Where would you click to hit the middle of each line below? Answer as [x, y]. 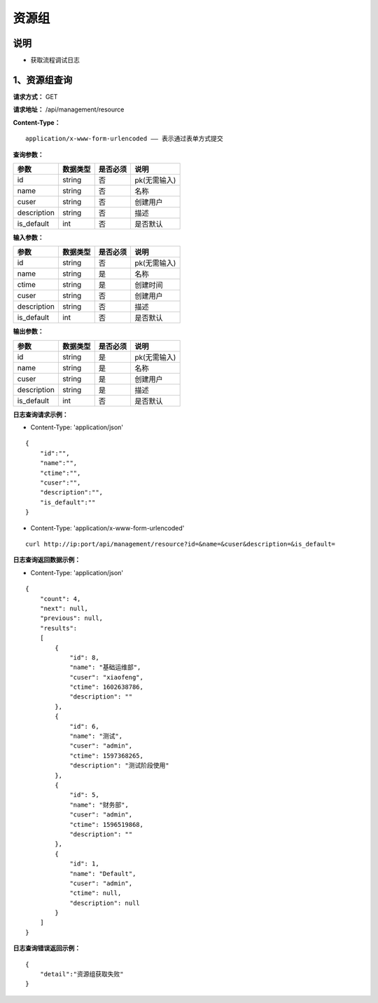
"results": [58, 628]
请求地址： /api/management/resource [69, 109]
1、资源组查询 [43, 80]
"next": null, [64, 608]
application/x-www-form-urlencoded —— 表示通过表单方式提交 [124, 139]
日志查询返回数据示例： [47, 560]
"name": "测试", [96, 736]
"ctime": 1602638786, [106, 687]
